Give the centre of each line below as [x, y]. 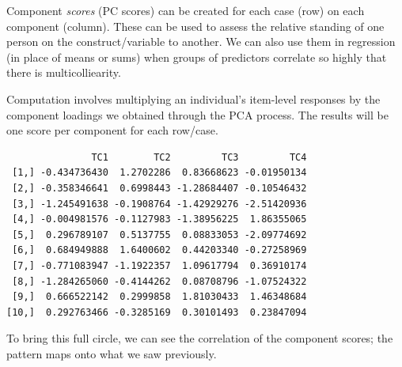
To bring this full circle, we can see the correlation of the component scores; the [200, 338]
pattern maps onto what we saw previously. [112, 353]
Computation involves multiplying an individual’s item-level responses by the [193, 98]
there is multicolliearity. [64, 72]
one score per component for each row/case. [112, 130]
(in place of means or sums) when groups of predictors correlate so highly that [197, 57]
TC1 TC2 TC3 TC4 [199, 157]
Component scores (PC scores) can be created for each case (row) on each [186, 10]
